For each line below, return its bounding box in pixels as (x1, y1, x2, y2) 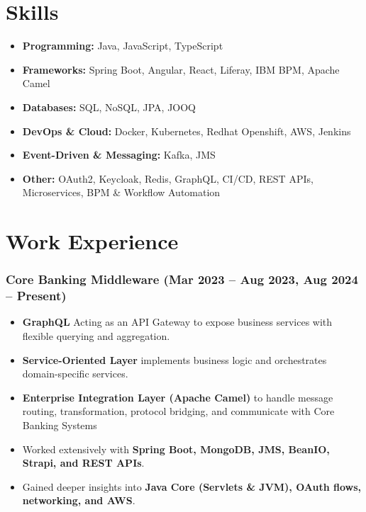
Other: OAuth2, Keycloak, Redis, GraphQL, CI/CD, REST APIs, (22, 171, 314, 186)
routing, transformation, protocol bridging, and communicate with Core (22, 404, 335, 419)
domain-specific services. (22, 366, 128, 381)
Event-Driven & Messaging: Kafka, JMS (22, 147, 216, 162)
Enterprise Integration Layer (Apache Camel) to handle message (22, 389, 333, 404)
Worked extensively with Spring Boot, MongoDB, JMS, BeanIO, (22, 441, 330, 456)
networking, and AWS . (22, 493, 135, 508)
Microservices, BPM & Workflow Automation (22, 185, 221, 200)
